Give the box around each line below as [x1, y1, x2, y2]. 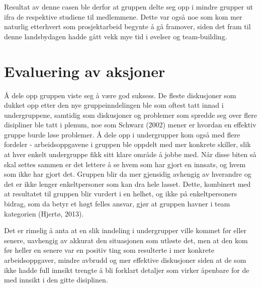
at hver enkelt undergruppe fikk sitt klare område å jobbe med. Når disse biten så [4, 149, 256, 160]
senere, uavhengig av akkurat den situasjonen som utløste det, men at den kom [4, 235, 248, 245]
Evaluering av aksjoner [4, 60, 165, 81]
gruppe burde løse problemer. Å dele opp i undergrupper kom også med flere [4, 129, 240, 139]
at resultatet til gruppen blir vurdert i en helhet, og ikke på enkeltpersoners [4, 188, 237, 199]
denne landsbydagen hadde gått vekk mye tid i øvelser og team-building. [4, 31, 227, 41]
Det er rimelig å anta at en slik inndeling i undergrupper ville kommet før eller [4, 225, 247, 236]
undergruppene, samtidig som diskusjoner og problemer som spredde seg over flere [4, 109, 257, 120]
